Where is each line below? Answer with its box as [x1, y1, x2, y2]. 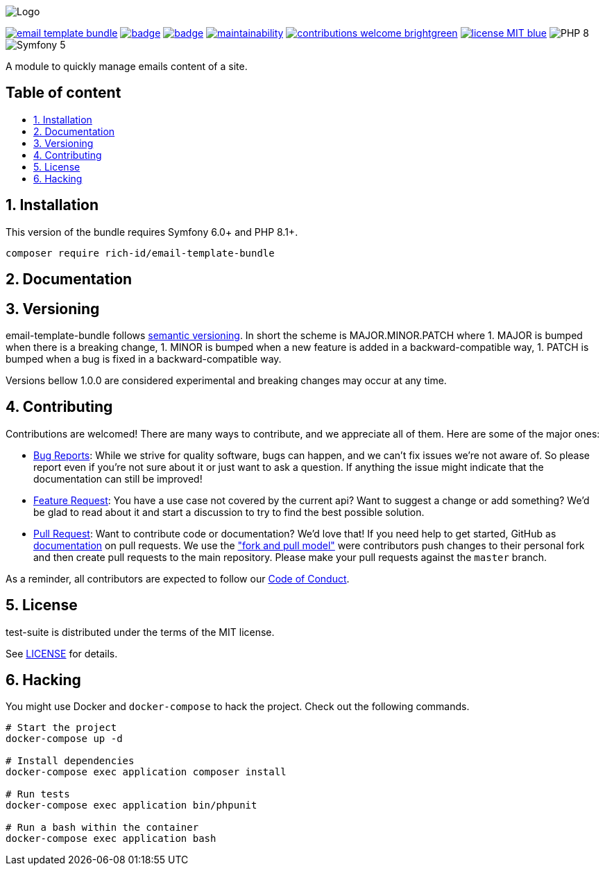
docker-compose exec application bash [6, 833, 216, 845]
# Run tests [6, 788, 70, 800]
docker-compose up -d [6, 733, 123, 745]
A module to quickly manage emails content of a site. [6, 60, 248, 72]
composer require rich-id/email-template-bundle [6, 247, 275, 259]
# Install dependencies [6, 755, 135, 767]
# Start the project [6, 722, 117, 734]
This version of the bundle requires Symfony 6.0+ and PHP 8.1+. [6, 225, 298, 238]
